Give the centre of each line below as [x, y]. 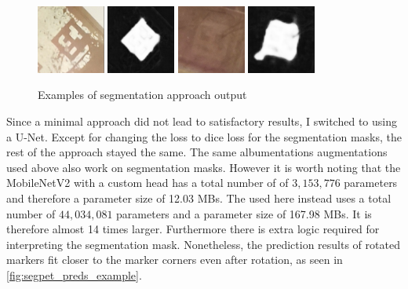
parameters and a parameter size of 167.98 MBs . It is [244, 213]
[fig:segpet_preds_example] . [74, 274]
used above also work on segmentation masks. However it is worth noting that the [204, 167]
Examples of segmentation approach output [142, 95]
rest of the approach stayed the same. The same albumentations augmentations [197, 152]
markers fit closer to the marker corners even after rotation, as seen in [175, 260]
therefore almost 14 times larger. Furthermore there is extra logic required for [193, 229]
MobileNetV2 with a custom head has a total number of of [148, 183]
